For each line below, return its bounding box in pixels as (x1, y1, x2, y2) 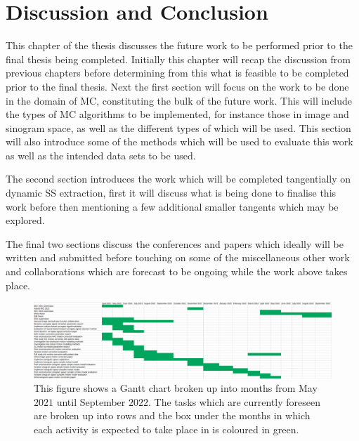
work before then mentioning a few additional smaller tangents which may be (6, 199, 339, 213)
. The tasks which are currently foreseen (148, 394, 320, 409)
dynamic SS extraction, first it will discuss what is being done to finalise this (6, 185, 337, 200)
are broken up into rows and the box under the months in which (34, 408, 311, 423)
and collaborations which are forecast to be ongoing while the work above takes (6, 264, 348, 279)
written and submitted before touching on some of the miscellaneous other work (6, 250, 350, 265)
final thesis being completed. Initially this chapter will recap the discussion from (6, 51, 351, 66)
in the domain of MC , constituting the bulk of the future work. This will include (6, 93, 353, 107)
